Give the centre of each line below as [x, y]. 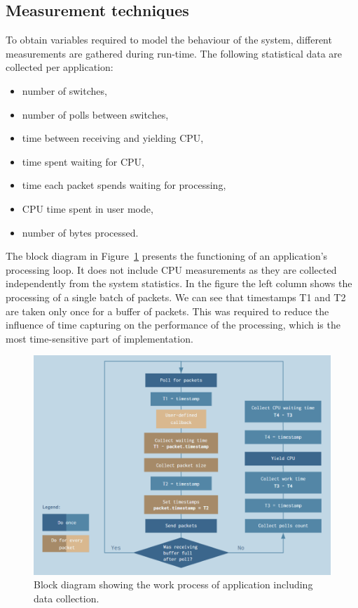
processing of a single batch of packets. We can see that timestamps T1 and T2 [176, 297]
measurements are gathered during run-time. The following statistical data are [174, 53]
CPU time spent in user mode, [88, 208]
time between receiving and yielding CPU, [113, 138]
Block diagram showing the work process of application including [173, 584]
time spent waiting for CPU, [83, 161]
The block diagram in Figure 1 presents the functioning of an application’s [167, 256]
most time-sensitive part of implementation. [99, 338]
